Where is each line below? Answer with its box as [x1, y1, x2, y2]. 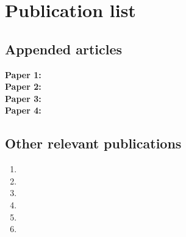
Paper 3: [5, 92, 41, 104]
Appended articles [5, 39, 123, 58]
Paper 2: [5, 80, 41, 93]
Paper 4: [5, 104, 41, 117]
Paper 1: [5, 68, 41, 81]
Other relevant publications [5, 134, 182, 153]
